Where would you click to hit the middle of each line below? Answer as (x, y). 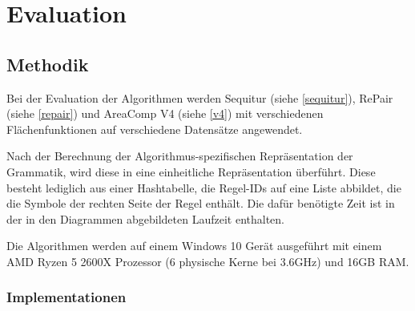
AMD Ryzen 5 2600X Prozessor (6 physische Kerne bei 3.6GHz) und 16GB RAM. (208, 261)
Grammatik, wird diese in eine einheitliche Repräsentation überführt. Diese (191, 171)
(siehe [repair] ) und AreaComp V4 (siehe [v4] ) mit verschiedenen (165, 113)
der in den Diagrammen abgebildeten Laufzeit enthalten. (145, 218)
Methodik (48, 64)
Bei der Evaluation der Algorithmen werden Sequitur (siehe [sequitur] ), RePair (200, 97)
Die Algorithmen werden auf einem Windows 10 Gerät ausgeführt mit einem (194, 246)
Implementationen (66, 297)
